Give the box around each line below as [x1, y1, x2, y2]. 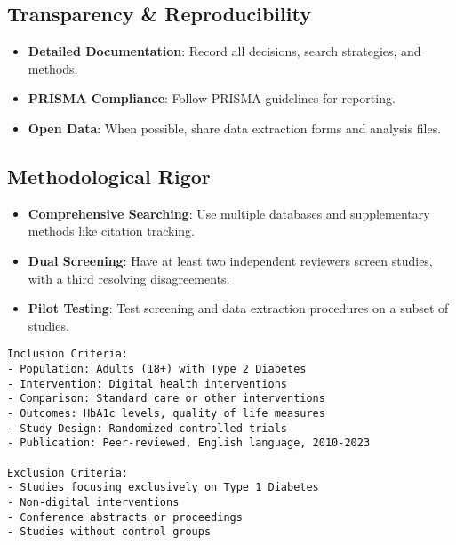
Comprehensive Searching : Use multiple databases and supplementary [28, 204, 430, 222]
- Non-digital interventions [7, 495, 180, 509]
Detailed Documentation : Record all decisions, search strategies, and [28, 42, 421, 60]
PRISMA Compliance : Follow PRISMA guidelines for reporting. [28, 89, 396, 108]
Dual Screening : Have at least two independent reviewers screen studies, [28, 251, 433, 269]
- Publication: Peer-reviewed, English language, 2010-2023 [7, 437, 371, 450]
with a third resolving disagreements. [28, 268, 230, 287]
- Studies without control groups [7, 525, 212, 539]
